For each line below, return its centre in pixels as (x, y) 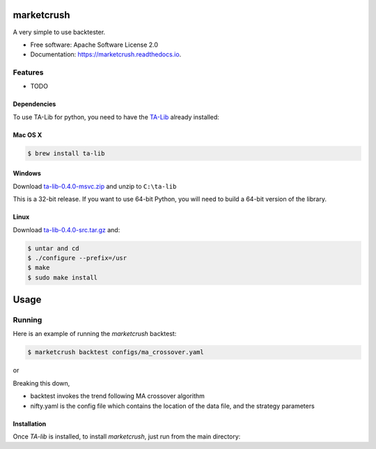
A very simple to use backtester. (59, 32)
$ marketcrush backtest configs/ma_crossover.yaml (116, 352)
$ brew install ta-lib (66, 153)
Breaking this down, (41, 383)
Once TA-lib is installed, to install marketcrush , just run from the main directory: (127, 436)
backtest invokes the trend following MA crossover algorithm (118, 396)
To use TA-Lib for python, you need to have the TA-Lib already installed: (116, 117)
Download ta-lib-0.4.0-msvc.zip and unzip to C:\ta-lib (95, 186)
